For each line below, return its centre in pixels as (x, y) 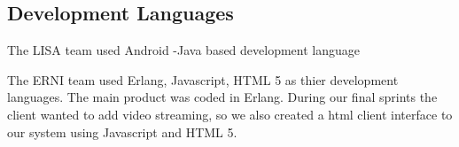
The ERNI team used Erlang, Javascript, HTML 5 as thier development (203, 79)
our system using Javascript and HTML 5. (122, 132)
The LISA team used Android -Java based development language (184, 50)
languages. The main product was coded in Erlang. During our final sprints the (222, 97)
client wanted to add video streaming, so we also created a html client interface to (230, 114)
